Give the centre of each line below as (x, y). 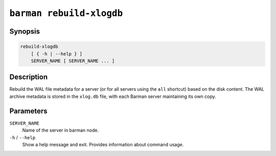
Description (29, 77)
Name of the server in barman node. (61, 131)
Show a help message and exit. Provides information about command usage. (103, 144)
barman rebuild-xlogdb (66, 13)
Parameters (28, 111)
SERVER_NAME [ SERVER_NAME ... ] (73, 61)
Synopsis (25, 31)
